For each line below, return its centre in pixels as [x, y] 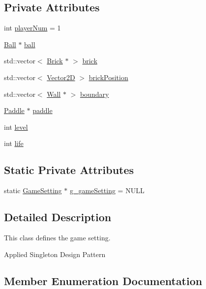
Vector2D [61, 77]
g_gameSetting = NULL [107, 190]
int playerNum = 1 [32, 28]
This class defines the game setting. [57, 237]
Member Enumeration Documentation [103, 280]
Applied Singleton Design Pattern [55, 254]
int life [14, 143]
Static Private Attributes [69, 170]
